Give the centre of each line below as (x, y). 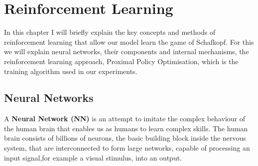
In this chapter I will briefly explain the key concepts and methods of (110, 32)
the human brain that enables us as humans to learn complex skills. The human (126, 128)
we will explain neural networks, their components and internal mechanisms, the (127, 51)
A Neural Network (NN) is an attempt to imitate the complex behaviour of (125, 119)
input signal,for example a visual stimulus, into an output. (93, 157)
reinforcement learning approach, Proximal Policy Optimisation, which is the (121, 61)
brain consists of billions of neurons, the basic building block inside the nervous (125, 138)
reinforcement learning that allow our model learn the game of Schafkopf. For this (129, 41)
